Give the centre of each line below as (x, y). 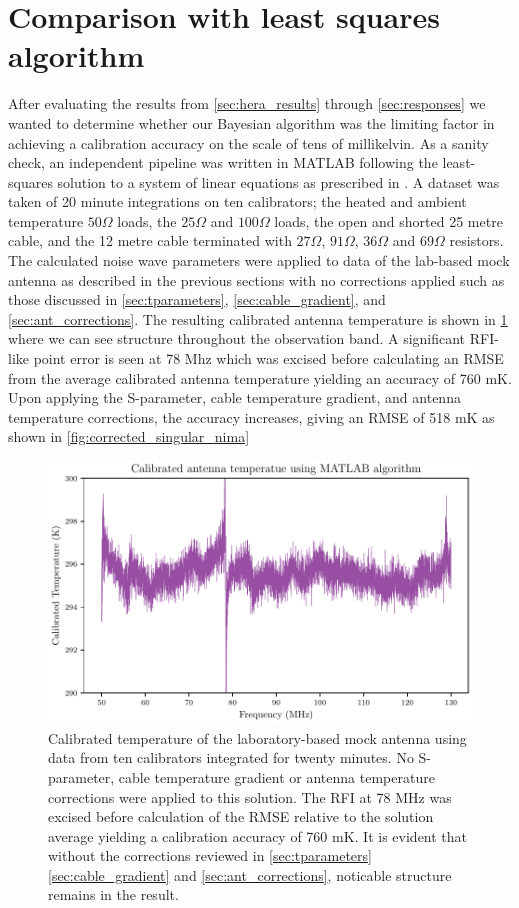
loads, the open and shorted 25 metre (388, 220)
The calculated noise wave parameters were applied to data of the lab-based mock (259, 260)
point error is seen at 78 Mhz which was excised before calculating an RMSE (268, 358)
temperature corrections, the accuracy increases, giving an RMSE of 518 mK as (251, 416)
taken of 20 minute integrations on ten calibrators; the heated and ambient (237, 201)
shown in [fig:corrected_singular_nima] (129, 436)
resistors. (476, 240)
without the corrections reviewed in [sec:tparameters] (210, 855)
